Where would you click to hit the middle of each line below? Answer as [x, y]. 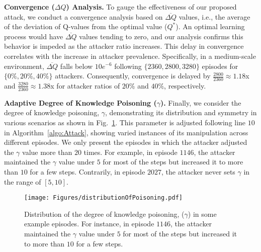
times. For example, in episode [130, 152]
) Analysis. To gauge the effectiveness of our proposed [151, 7]
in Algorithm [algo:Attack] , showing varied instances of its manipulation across [126, 132]
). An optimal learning [210, 26]
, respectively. [185, 85]
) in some [202, 214]
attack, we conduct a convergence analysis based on [83, 16]
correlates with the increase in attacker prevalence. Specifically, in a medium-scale [130, 56]
